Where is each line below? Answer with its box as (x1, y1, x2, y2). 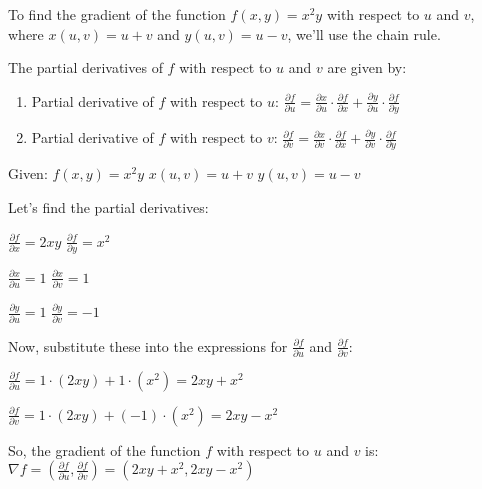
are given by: (327, 57, 407, 78)
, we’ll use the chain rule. (287, 23, 441, 44)
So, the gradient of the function (8, 439, 201, 460)
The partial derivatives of (8, 57, 163, 78)
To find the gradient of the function (8, 4, 226, 24)
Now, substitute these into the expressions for (8, 335, 288, 356)
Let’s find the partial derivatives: (8, 197, 209, 217)
